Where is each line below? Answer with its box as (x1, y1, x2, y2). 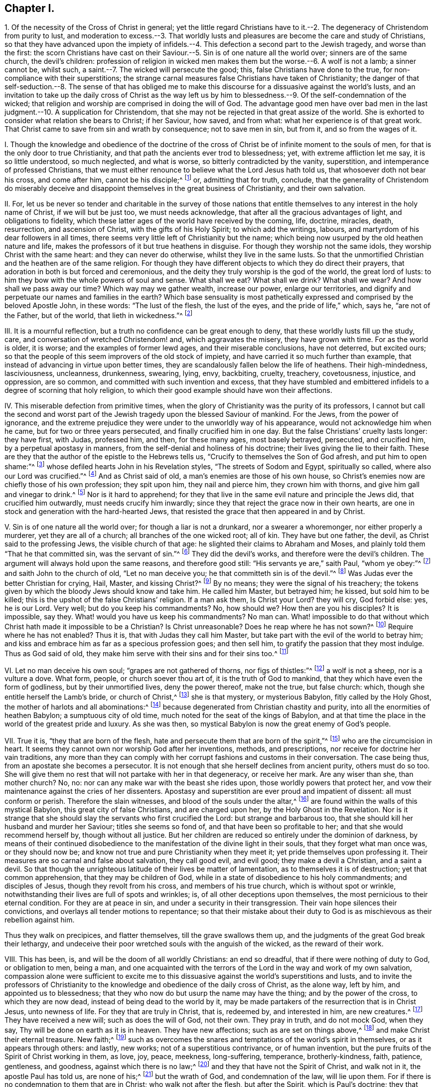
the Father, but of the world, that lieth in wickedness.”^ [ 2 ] (4, 310, 193, 320)
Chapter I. (4, 2, 55, 14)
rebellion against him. (4, 915, 75, 924)
